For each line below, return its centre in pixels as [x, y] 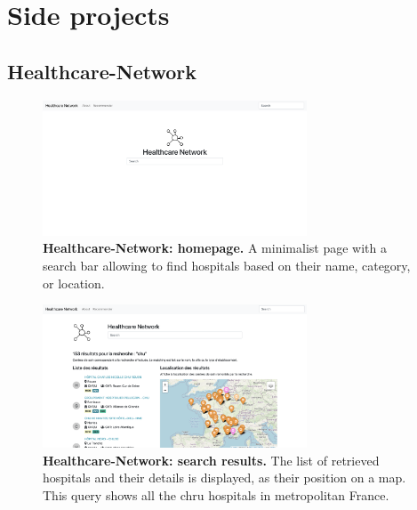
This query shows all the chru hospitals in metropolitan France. [216, 495]
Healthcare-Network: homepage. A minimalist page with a [215, 248]
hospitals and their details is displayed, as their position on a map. [225, 478]
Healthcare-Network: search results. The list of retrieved [211, 460]
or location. [74, 283]
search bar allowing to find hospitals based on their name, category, [227, 265]
